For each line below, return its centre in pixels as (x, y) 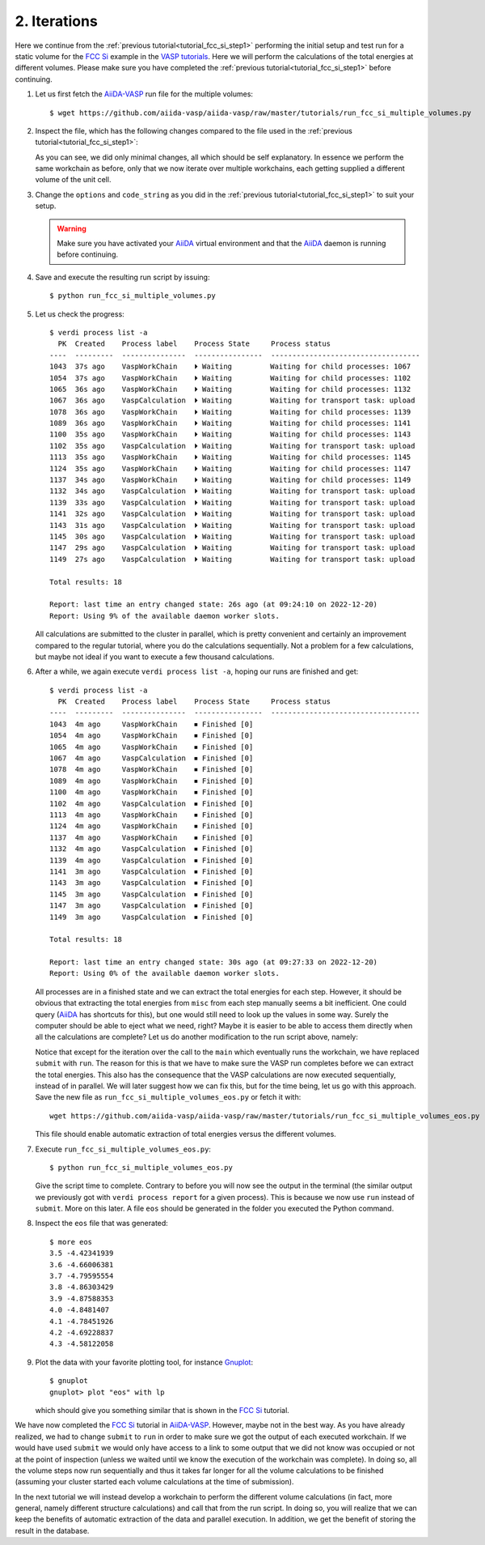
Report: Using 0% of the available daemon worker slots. (165, 973)
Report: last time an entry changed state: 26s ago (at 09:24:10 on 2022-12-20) (214, 604)
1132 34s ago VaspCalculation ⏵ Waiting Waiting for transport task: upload (232, 491)
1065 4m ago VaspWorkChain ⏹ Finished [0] (152, 747)
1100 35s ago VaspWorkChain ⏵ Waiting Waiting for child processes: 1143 (230, 434)
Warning (72, 228)
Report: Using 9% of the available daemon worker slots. (165, 616)
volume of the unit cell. (73, 180)
